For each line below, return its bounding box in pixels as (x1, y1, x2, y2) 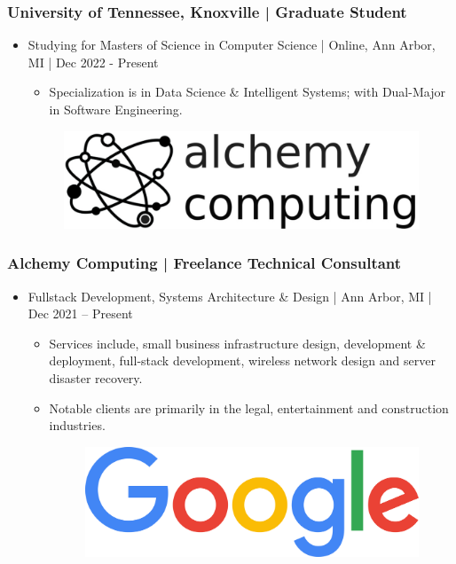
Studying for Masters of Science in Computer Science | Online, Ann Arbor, (28, 35, 436, 54)
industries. (49, 416, 106, 435)
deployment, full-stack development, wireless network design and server (49, 351, 436, 370)
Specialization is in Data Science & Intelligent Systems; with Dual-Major (49, 82, 445, 101)
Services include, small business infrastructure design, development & (49, 333, 426, 352)
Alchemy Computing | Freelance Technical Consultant (7, 252, 402, 274)
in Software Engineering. (49, 100, 183, 118)
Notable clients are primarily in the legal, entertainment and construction (49, 398, 449, 417)
